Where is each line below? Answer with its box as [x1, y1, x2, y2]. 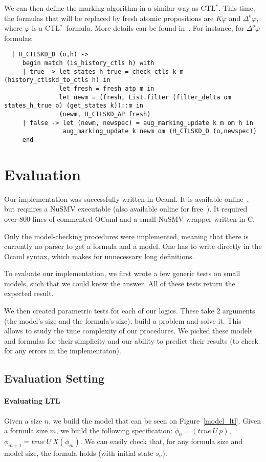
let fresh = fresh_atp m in [59, 85, 154, 92]
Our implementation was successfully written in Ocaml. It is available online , [4, 193, 249, 204]
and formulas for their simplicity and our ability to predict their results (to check [4, 335, 258, 346]
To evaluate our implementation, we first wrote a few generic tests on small [4, 268, 240, 279]
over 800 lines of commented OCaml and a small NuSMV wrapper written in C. [4, 213, 255, 224]
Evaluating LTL [4, 395, 60, 406]
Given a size [4, 415, 42, 426]
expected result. [4, 288, 54, 299]
